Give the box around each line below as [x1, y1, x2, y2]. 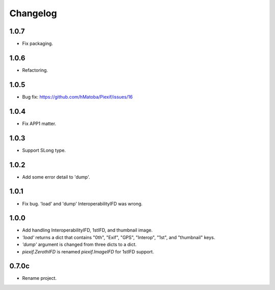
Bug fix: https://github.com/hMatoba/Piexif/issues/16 [22, 94, 133, 100]
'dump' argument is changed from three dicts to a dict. [22, 242, 137, 248]
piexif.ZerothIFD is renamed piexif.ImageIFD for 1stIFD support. [22, 248, 154, 254]
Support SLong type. [22, 147, 66, 153]
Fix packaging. [22, 41, 53, 47]
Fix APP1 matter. [22, 120, 57, 127]
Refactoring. [22, 67, 48, 73]
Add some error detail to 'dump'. [22, 173, 90, 180]
